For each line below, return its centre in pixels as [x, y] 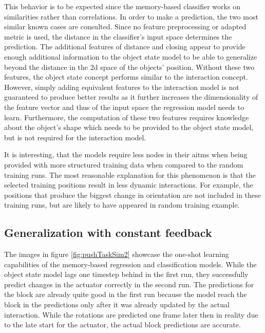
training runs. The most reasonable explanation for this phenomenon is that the [130, 174]
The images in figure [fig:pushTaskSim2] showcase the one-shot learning [117, 254]
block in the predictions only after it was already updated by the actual [117, 304]
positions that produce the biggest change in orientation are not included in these [132, 195]
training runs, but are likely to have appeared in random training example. [122, 205]
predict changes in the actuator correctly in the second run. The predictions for [129, 284]
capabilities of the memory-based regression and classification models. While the [130, 264]
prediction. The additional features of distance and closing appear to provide [125, 47]
